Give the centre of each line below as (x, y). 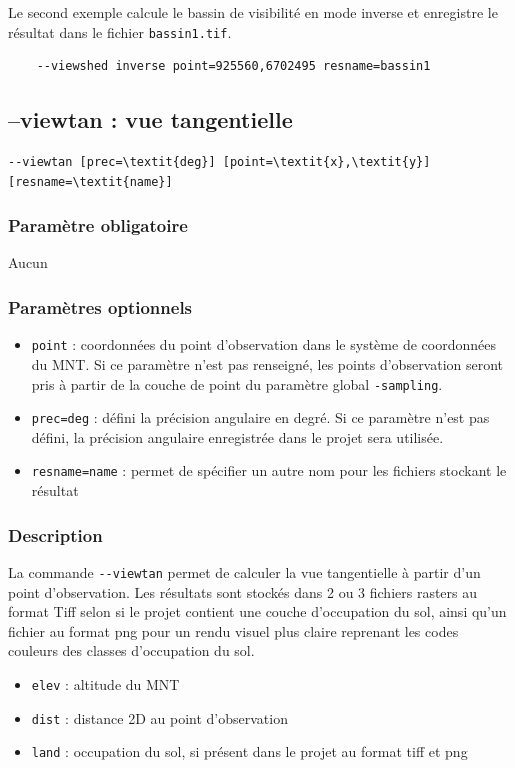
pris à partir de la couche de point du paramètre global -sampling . (237, 383)
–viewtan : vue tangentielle (150, 119)
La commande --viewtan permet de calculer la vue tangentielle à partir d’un (244, 571)
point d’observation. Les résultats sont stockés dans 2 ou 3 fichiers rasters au (243, 591)
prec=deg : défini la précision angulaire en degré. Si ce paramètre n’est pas (260, 417)
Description (55, 534)
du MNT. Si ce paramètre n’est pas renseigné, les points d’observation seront (267, 363)
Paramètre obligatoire (98, 225)
